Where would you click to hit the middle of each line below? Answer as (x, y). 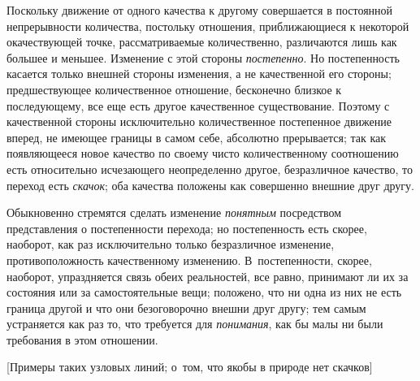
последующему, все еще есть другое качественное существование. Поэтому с (198, 105)
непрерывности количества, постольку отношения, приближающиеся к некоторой (208, 26)
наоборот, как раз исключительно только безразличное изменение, (171, 244)
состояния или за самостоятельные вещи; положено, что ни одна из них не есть (204, 292)
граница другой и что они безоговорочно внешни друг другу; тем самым (186, 307)
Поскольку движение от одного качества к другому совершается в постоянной (200, 10)
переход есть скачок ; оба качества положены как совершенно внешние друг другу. (210, 185)
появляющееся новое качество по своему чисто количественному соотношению (203, 153)
